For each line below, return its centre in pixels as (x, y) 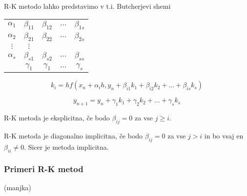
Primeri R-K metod (44, 169)
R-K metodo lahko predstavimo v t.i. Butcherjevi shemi (87, 6)
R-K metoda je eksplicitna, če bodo (57, 118)
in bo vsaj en (224, 135)
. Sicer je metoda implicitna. (66, 147)
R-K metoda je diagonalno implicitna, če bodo (73, 135)
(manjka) (18, 187)
